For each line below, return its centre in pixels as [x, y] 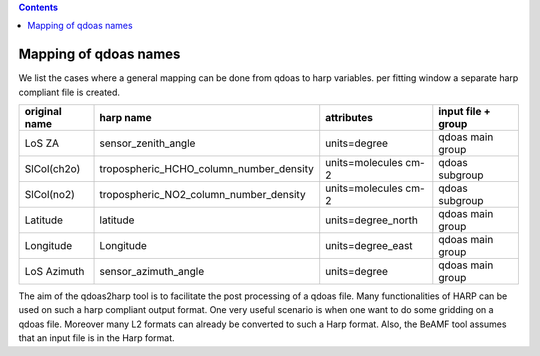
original [43, 112]
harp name [125, 118]
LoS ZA [42, 143]
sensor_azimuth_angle [152, 272]
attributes [349, 118]
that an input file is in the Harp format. [96, 338]
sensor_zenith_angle [147, 143]
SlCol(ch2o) [52, 169]
